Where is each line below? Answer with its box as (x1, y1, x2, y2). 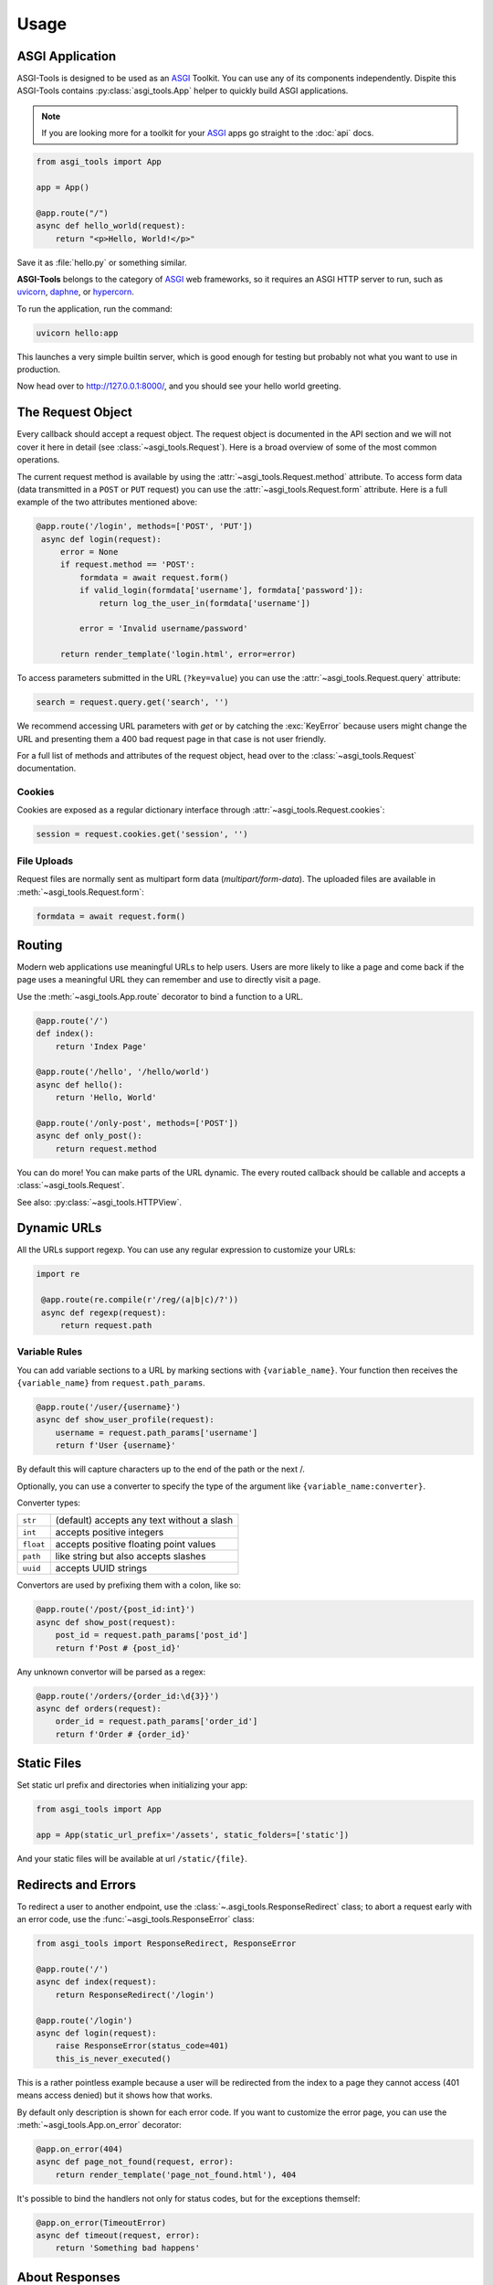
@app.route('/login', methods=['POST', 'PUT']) (36, 521, 253, 532)
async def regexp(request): (41, 1307, 167, 1318)
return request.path (59, 1320, 152, 1330)
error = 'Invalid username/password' (79, 623, 248, 634)
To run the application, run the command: (16, 303, 173, 314)
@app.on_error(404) (36, 2143, 123, 2154)
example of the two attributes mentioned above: (16, 496, 198, 507)
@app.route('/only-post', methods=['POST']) (36, 1118, 239, 1128)
